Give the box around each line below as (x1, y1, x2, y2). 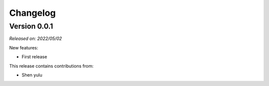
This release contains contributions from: (9, 63, 94, 69)
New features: (9, 44, 38, 50)
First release (21, 54, 47, 60)
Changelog (9, 7, 56, 18)
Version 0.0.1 (9, 22, 53, 31)
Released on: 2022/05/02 (9, 36, 62, 42)
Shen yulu (21, 72, 42, 78)
